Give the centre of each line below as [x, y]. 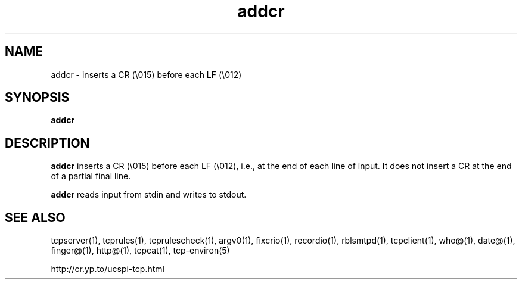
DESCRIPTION [47, 143]
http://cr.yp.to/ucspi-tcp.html [108, 269]
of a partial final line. [91, 176]
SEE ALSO [35, 217]
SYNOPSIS [37, 98]
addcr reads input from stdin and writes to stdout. [149, 195]
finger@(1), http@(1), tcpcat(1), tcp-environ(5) [140, 251]
